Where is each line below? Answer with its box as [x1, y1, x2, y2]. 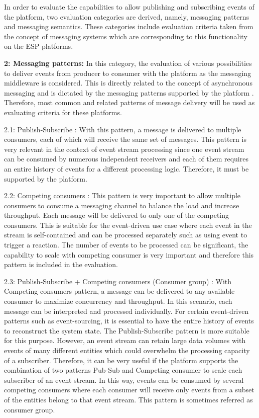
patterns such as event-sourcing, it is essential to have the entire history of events [4, 315, 254, 326]
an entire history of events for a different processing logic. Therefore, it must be [4, 163, 249, 174]
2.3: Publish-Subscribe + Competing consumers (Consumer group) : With [4, 276, 232, 286]
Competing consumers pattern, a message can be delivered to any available [4, 286, 235, 296]
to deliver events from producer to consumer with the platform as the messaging [4, 67, 251, 78]
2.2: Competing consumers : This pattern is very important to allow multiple [4, 190, 241, 201]
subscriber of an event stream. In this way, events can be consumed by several [4, 374, 244, 385]
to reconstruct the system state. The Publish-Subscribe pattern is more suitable [4, 325, 249, 336]
